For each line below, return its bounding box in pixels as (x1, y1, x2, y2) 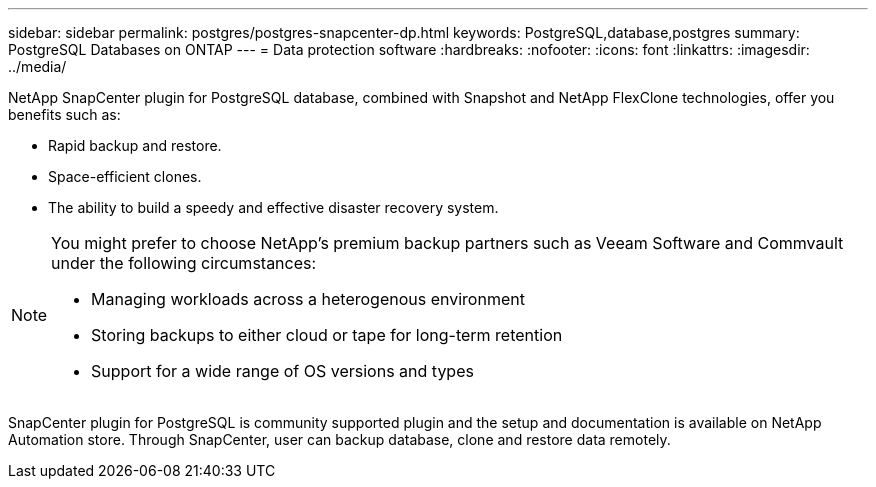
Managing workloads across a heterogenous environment (91, 289, 525, 309)
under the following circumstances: (51, 253, 317, 273)
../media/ (8, 58, 67, 75)
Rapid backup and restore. (48, 137, 222, 154)
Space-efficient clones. (48, 168, 202, 185)
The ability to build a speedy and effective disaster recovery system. (48, 199, 499, 216)
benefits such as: (8, 106, 121, 123)
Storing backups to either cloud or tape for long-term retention (91, 325, 563, 345)
